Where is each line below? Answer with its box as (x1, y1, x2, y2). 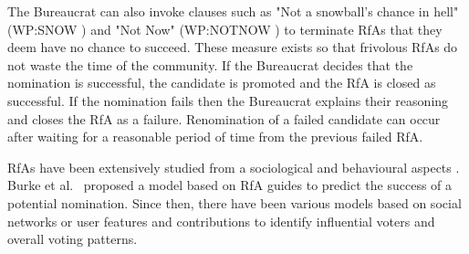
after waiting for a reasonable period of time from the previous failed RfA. (7, 127, 423, 146)
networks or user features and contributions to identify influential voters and (7, 211, 435, 230)
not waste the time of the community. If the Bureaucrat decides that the (7, 55, 413, 74)
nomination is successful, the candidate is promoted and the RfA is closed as (7, 73, 436, 92)
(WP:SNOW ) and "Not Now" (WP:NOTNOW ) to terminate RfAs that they (7, 19, 443, 38)
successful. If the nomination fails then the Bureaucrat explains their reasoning (7, 90, 449, 110)
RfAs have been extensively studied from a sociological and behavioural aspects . (7, 157, 460, 176)
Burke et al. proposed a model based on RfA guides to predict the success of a (7, 175, 453, 195)
